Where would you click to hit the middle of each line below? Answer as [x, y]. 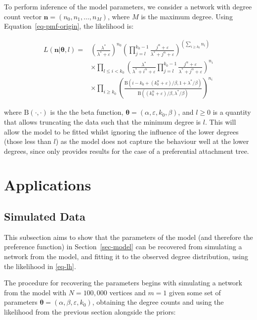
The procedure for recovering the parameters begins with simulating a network [123, 283]
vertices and [128, 292]
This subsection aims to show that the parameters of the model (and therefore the [128, 237]
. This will [220, 121]
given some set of [195, 292]
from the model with [35, 292]
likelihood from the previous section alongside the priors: [90, 312]
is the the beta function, [87, 112]
